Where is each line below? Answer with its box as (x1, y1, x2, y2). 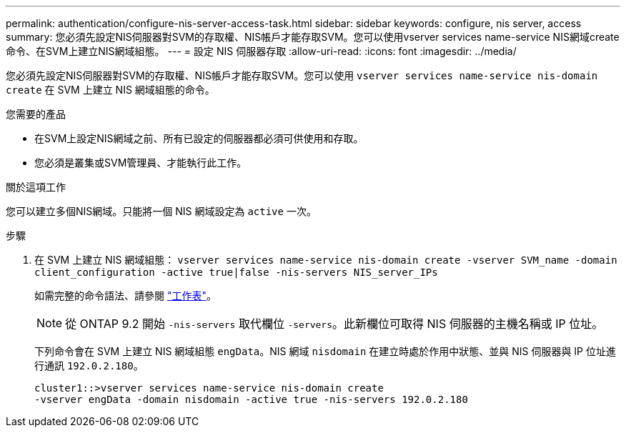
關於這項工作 (6, 181, 66, 193)
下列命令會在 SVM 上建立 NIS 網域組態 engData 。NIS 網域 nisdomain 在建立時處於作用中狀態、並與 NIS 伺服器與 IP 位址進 (34, 345, 616, 357)
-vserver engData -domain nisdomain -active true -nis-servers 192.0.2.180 (34, 394, 468, 405)
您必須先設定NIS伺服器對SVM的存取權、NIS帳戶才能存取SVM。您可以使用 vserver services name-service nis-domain (6, 69, 598, 81)
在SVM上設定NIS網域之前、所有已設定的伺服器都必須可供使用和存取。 (34, 132, 364, 144)
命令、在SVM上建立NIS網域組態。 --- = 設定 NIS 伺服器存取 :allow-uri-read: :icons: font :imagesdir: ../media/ (6, 45, 517, 57)
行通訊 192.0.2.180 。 (34, 359, 144, 372)
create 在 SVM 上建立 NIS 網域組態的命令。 (6, 84, 215, 96)
